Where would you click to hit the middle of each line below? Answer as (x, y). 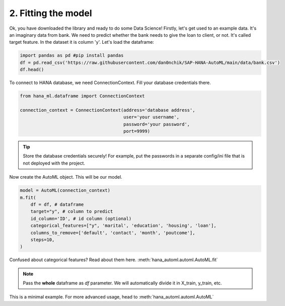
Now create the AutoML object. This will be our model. (66, 177)
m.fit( (28, 197)
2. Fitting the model (51, 13)
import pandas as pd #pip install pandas (72, 56)
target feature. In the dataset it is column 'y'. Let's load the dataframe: (82, 42)
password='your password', (157, 124)
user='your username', (152, 117)
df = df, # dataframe (57, 204)
